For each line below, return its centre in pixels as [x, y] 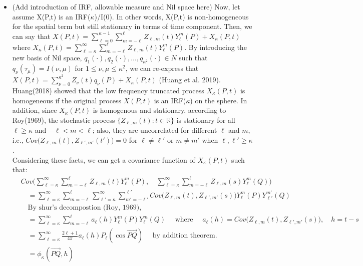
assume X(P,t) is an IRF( [51, 16]
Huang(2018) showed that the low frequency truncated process [108, 91]
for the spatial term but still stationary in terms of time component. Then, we [132, 26]
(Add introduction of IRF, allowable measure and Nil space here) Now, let [126, 6]
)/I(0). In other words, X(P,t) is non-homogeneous [171, 16]
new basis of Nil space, [47, 58]
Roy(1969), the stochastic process [64, 120]
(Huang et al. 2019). [190, 80]
